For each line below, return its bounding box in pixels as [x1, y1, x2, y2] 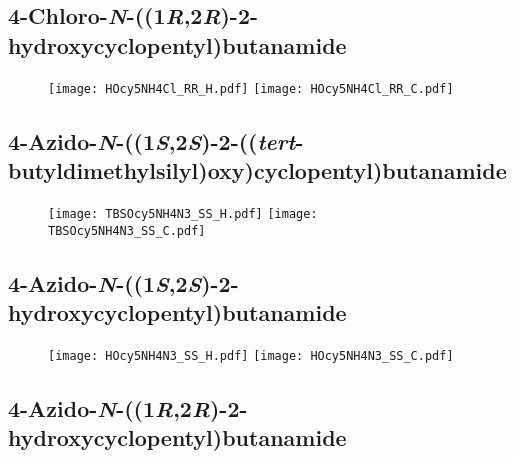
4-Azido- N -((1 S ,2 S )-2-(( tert [8, 125, 296, 156]
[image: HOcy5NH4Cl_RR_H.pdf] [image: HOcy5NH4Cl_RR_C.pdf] [48, 81, 454, 96]
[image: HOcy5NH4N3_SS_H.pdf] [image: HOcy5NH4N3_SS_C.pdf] [48, 348, 454, 363]
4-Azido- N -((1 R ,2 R [8, 392, 210, 423]
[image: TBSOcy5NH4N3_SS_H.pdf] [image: [48, 206, 318, 221]
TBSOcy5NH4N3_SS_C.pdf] [48, 223, 206, 238]
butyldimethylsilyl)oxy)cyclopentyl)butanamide [8, 155, 507, 186]
